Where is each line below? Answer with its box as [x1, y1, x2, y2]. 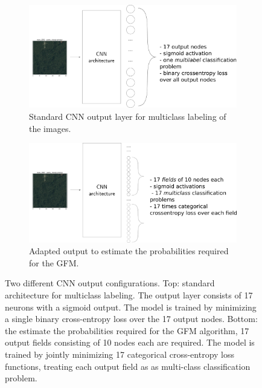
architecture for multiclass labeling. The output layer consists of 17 [5, 289, 253, 301]
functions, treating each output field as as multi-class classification [5, 360, 251, 372]
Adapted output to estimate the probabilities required [29, 245, 229, 257]
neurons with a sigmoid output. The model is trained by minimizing [5, 300, 257, 313]
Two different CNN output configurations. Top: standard [5, 277, 215, 289]
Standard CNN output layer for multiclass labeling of [29, 110, 226, 122]
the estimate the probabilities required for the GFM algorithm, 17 [5, 324, 249, 337]
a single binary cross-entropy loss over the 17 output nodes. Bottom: [5, 312, 258, 325]
